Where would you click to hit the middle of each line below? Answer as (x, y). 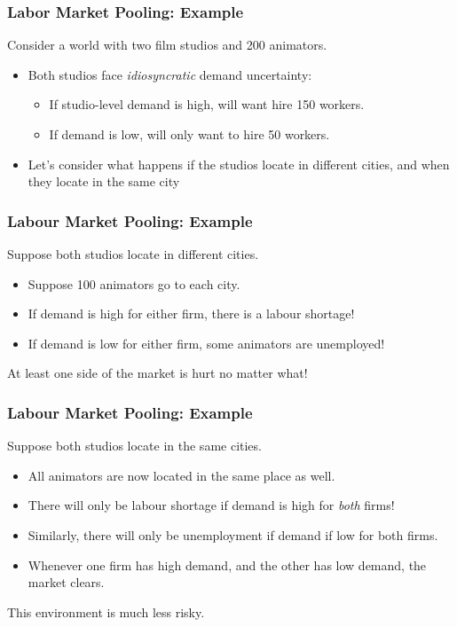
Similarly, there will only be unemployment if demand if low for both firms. (233, 534)
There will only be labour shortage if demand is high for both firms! (211, 505)
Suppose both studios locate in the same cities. (134, 446)
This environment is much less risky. (106, 611)
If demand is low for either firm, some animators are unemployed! (206, 343)
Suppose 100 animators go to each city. (134, 283)
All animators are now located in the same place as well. (181, 475)
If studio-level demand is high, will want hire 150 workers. (207, 104)
